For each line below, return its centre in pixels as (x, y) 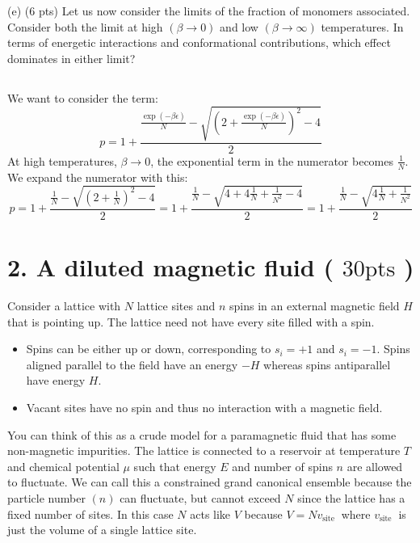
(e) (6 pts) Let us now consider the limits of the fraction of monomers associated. (209, 11)
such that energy (175, 466)
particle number (46, 498)
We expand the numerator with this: (98, 177)
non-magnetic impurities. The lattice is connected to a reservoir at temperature (204, 450)
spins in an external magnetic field (315, 306)
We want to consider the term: (83, 97)
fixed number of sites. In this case (90, 514)
